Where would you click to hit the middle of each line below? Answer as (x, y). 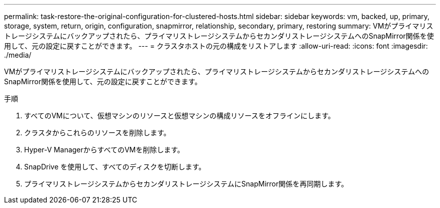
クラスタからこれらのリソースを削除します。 (97, 133)
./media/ (18, 55)
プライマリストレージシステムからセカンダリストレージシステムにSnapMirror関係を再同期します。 (186, 184)
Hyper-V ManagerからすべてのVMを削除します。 (104, 150)
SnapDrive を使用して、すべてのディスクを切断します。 (115, 167)
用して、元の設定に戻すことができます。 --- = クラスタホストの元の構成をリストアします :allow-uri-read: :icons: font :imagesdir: (216, 46)
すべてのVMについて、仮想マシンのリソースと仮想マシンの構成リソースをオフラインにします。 (180, 116)
